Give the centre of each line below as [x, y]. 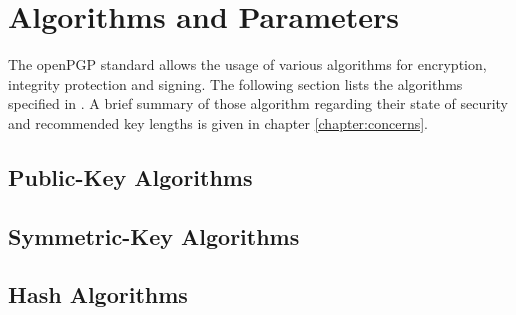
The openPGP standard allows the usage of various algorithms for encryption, [247, 64]
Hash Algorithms [98, 294]
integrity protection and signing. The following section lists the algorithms [235, 83]
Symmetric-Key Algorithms [154, 235]
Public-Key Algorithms [130, 176]
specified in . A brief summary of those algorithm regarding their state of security [258, 103]
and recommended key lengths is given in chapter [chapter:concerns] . [218, 122]
